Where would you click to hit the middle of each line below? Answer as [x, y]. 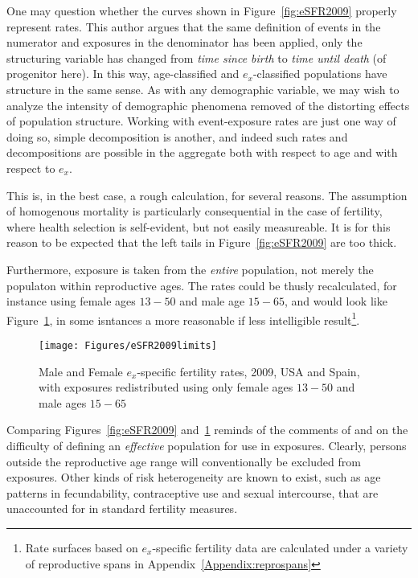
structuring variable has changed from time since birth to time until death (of [197, 57]
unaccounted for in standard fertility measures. [122, 508]
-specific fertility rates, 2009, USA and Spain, [248, 371]
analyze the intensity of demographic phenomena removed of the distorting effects [208, 105]
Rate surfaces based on [82, 547]
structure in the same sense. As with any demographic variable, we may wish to [203, 89]
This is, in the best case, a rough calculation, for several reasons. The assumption [207, 195]
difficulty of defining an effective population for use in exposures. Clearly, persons [207, 445]
